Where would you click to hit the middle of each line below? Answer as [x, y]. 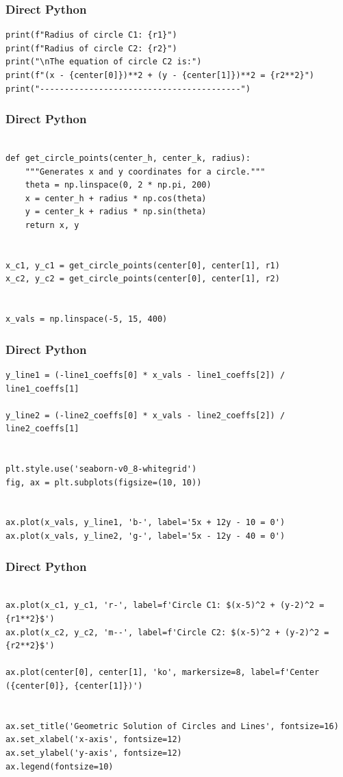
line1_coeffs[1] [42, 388]
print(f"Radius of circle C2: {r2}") [91, 48]
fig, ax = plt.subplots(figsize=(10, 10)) [104, 482]
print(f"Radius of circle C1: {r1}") [91, 35]
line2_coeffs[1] [42, 429]
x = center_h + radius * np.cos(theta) [116, 198]
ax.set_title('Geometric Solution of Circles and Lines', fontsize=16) [172, 726]
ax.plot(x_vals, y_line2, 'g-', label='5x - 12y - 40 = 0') [145, 536]
